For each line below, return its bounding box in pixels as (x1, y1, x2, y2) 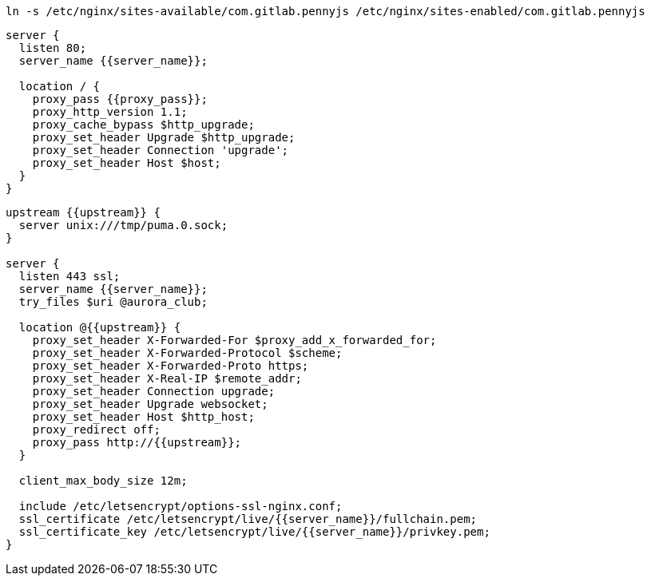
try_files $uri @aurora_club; (18, 295, 208, 308)
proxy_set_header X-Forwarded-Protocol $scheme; (32, 346, 343, 359)
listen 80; (18, 42, 87, 54)
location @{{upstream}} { (18, 321, 181, 334)
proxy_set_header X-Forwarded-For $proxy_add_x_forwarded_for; (32, 334, 437, 346)
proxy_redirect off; (32, 423, 161, 436)
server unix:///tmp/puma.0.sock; (18, 219, 228, 232)
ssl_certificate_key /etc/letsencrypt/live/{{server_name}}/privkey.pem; (18, 525, 490, 538)
